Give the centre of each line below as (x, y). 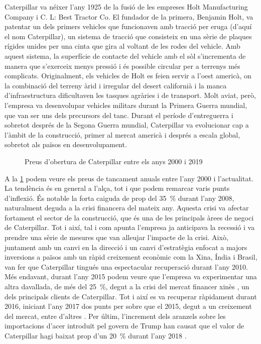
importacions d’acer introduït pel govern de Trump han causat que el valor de (124, 326)
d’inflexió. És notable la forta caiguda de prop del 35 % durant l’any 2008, (119, 198)
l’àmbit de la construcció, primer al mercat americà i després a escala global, (122, 134)
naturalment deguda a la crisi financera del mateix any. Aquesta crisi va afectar (127, 208)
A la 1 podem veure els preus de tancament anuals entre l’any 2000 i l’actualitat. (129, 178)
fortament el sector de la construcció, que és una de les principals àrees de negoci (129, 217)
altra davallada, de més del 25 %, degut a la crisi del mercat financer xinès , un (127, 286)
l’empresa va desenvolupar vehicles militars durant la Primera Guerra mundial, (126, 105)
